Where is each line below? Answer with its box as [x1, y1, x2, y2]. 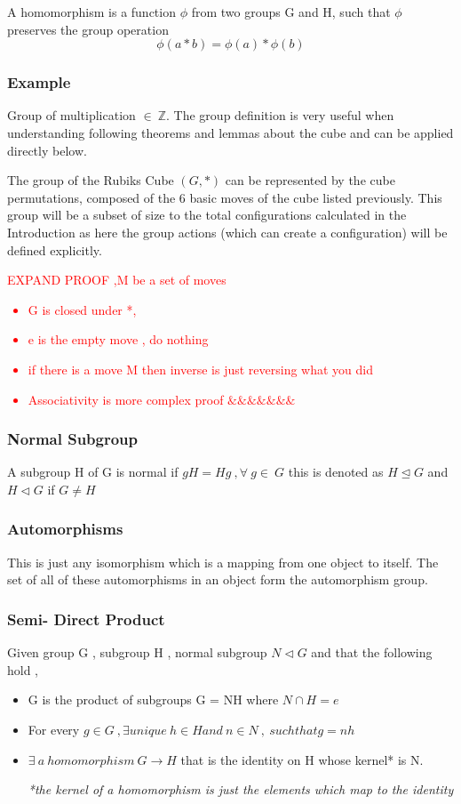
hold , [7, 660, 39, 679]
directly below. [7, 141, 87, 159]
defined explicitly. [7, 240, 102, 259]
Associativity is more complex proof [28, 390, 224, 408]
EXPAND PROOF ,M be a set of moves [7, 270, 227, 289]
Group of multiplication [7, 106, 136, 125]
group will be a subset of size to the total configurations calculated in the [7, 205, 407, 224]
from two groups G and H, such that [191, 3, 391, 20]
